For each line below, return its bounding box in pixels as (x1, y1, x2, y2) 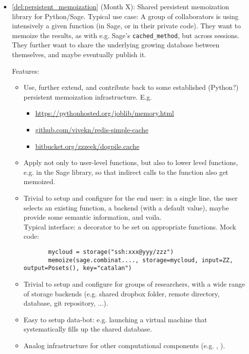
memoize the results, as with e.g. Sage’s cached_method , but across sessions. (12, 30, 240, 40)
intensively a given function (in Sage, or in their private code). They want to (12, 21, 241, 31)
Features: (12, 65, 39, 76)
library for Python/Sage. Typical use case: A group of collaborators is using (12, 11, 239, 21)
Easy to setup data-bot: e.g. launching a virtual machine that (23, 314, 208, 324)
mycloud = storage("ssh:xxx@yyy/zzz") (48, 248, 174, 255)
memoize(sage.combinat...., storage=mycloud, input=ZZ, (48, 256, 233, 264)
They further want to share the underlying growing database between (12, 40, 220, 50)
